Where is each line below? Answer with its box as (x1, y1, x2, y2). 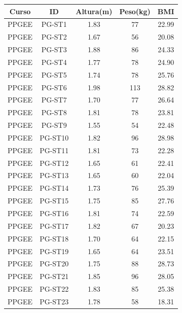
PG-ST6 (41, 82, 67, 92)
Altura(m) (76, 6, 113, 16)
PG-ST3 (41, 44, 67, 55)
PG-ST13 (40, 170, 69, 181)
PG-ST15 (40, 195, 69, 206)
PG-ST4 (41, 56, 67, 67)
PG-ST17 (40, 220, 69, 231)
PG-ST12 (40, 157, 69, 168)
